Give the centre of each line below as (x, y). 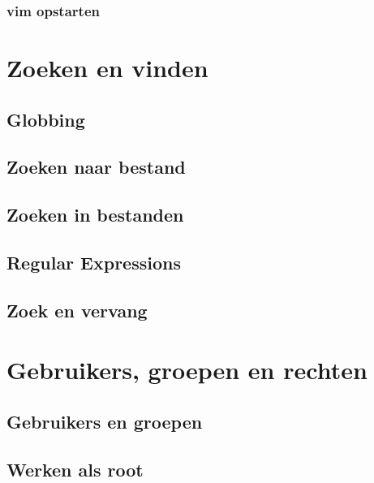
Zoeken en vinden (107, 68)
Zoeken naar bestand (96, 167)
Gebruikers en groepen (105, 421)
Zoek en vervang (77, 310)
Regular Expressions (94, 262)
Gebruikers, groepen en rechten (187, 370)
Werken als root (75, 469)
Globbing (46, 119)
